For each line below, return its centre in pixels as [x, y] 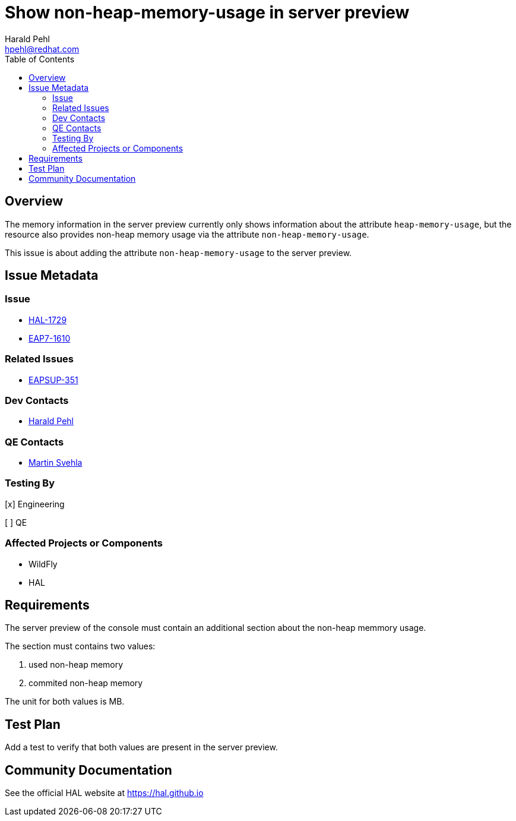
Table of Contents [40, 59]
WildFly [43, 564]
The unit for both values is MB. [65, 702]
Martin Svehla [56, 463]
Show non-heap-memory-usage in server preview [207, 12]
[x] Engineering [35, 504]
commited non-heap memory [86, 683]
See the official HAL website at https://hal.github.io [104, 793]
